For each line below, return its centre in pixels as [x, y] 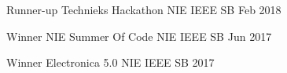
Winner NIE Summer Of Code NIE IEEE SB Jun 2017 [139, 36]
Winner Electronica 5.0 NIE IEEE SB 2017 [110, 62]
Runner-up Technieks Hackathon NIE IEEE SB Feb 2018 [144, 9]
